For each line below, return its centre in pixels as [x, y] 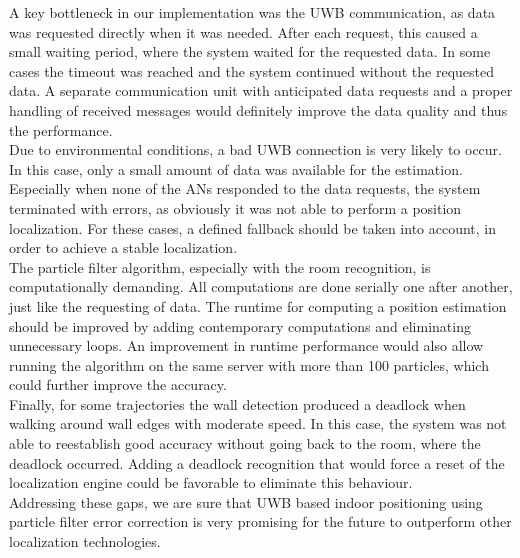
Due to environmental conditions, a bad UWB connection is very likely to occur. [255, 149]
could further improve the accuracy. [118, 384]
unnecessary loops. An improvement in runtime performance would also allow [246, 345]
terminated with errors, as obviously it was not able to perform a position [235, 207]
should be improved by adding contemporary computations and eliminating [240, 325]
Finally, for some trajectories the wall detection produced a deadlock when [237, 403]
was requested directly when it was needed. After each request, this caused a [243, 31]
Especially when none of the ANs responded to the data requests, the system [245, 188]
